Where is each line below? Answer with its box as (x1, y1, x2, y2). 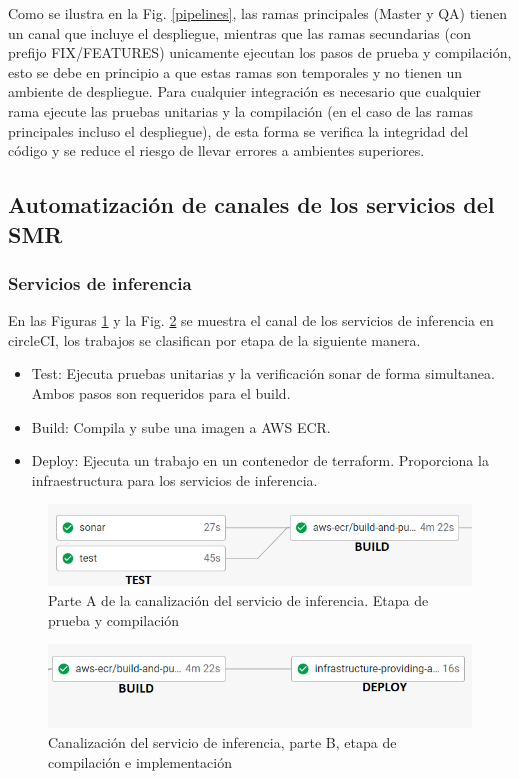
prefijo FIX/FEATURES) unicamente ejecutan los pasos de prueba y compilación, (8, 42, 512, 63)
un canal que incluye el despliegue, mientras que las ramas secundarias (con (8, 22, 471, 43)
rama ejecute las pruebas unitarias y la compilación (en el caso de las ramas (8, 100, 473, 121)
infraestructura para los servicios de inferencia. (31, 469, 318, 490)
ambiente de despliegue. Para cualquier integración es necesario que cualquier (8, 81, 482, 102)
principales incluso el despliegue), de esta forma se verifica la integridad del (8, 120, 469, 141)
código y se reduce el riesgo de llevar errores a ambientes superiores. (8, 140, 425, 161)
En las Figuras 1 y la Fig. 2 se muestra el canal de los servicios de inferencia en (8, 310, 494, 331)
